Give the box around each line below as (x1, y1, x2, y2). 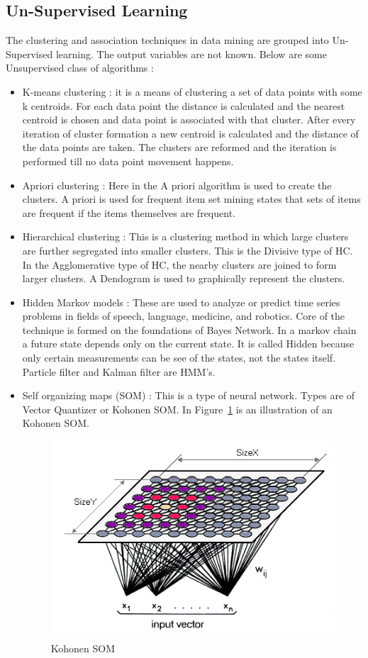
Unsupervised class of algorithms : (6, 60, 154, 75)
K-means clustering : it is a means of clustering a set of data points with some (22, 84, 362, 99)
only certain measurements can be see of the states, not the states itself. (22, 350, 336, 365)
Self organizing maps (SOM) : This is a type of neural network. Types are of (22, 388, 355, 403)
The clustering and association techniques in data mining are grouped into (6, 33, 329, 48)
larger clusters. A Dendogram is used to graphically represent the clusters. (22, 271, 345, 286)
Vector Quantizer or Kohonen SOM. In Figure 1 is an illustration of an (22, 401, 333, 416)
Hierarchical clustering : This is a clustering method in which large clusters (22, 229, 349, 244)
